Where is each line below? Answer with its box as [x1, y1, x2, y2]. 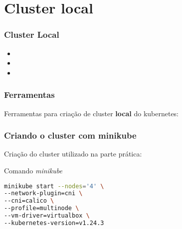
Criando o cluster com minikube [4, 129, 137, 142]
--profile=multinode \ [4, 205, 79, 212]
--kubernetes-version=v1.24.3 [4, 219, 104, 227]
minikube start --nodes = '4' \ [4, 182, 104, 190]
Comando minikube [4, 165, 63, 175]
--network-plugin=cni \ [4, 190, 83, 197]
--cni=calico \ [4, 197, 54, 205]
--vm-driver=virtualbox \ [4, 212, 90, 220]
